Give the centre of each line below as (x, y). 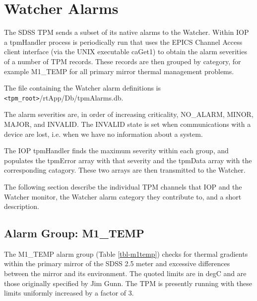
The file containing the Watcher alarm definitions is (83, 88)
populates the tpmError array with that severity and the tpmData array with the (128, 160)
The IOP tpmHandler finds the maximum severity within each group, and (116, 150)
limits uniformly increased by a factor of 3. (69, 293)
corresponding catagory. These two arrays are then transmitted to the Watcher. (125, 170)
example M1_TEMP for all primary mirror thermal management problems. (119, 71)
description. (22, 206)
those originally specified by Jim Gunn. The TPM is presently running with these (128, 283)
